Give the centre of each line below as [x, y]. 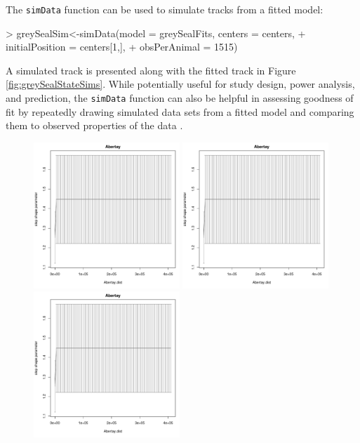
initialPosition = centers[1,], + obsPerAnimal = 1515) [122, 47]
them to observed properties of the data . [94, 125]
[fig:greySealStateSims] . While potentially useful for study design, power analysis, [180, 84]
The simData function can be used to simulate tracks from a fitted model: [165, 9]
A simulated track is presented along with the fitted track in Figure [151, 70]
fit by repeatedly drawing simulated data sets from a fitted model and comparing [180, 111]
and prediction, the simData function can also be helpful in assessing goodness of [180, 98]
